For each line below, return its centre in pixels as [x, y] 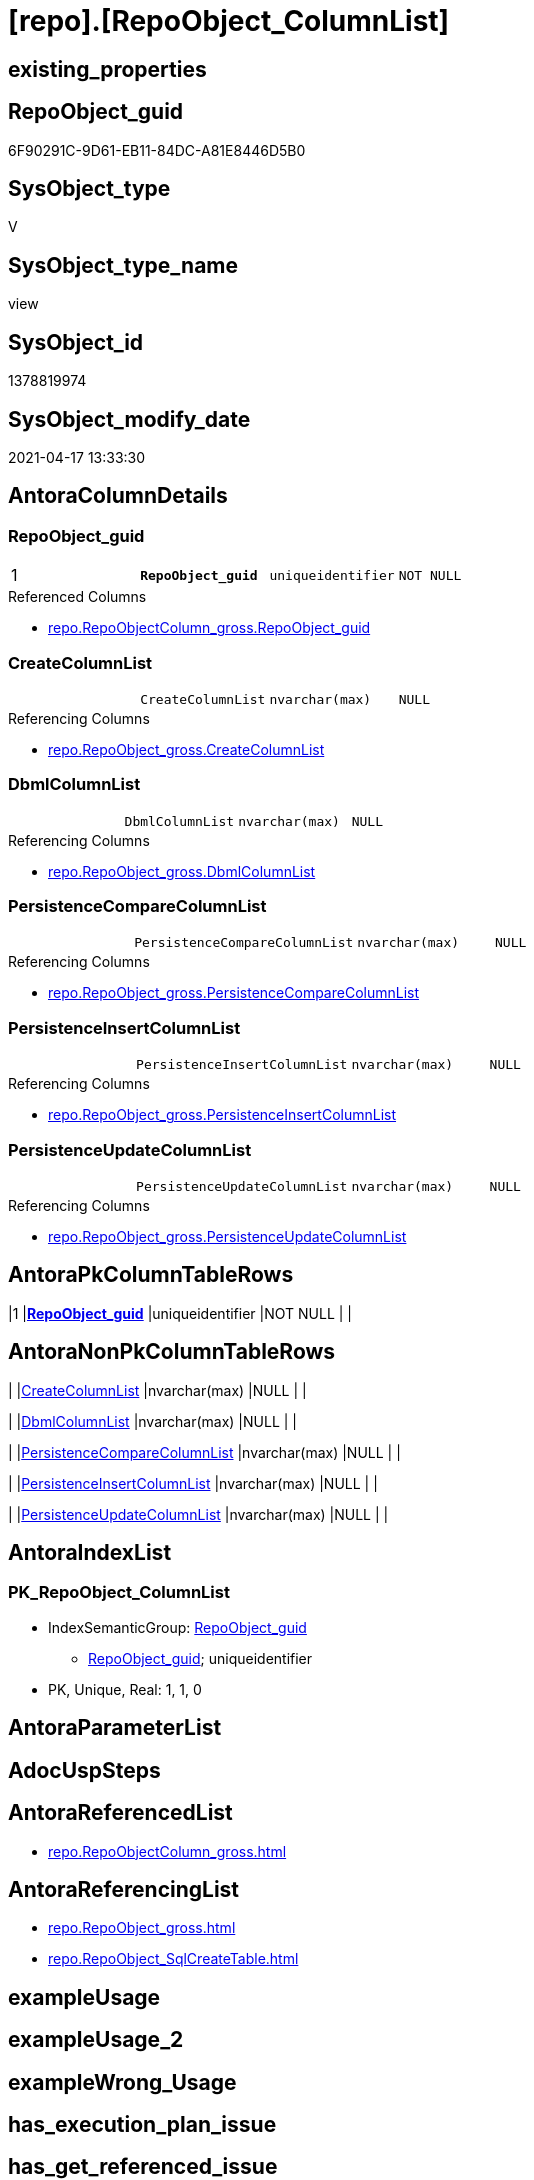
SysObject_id [76, 342]
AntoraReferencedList [120, 1813]
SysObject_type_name [123, 265]
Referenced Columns [77, 597]
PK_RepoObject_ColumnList [119, 1592]
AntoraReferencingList [124, 1889]
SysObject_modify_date [129, 419]
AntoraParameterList [115, 1728]
